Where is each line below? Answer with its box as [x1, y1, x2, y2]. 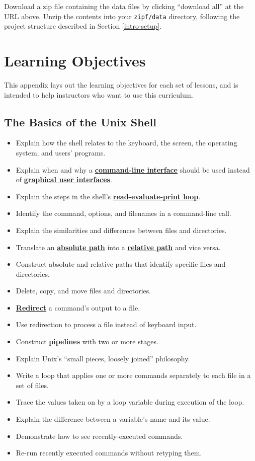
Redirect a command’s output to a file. [16, 302, 140, 313]
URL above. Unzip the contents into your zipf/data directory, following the [4, 11, 240, 21]
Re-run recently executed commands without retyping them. [16, 447, 202, 458]
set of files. [16, 379, 49, 390]
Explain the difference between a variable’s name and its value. [16, 414, 210, 424]
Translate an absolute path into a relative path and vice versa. [16, 242, 221, 252]
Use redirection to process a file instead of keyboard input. [16, 319, 197, 330]
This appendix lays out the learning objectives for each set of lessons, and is [4, 79, 238, 90]
